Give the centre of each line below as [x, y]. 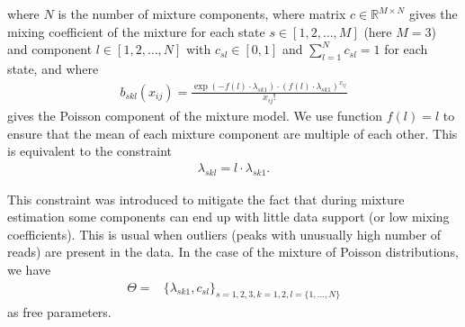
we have [29, 270]
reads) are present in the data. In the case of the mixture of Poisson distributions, [233, 252]
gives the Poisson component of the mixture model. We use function [195, 116]
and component [50, 49]
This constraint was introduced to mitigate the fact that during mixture [206, 199]
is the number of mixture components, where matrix [202, 14]
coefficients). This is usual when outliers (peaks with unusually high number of [224, 234]
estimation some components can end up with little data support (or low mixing [228, 217]
